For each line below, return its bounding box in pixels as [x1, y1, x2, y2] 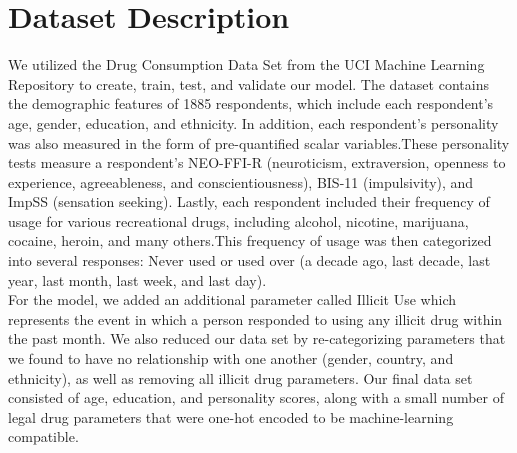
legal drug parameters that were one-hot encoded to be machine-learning [8, 406, 454, 427]
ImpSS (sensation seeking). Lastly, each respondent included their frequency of [8, 191, 490, 212]
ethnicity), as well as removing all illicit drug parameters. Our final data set [8, 367, 473, 388]
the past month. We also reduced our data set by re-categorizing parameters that [8, 328, 506, 349]
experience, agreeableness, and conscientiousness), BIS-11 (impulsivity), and [8, 171, 474, 192]
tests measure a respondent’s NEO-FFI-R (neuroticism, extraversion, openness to [8, 152, 506, 173]
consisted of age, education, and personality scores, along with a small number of [8, 387, 505, 408]
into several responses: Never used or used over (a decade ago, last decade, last [8, 250, 491, 271]
